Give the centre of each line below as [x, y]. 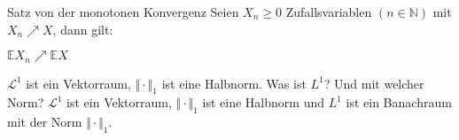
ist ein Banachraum [399, 102]
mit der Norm [45, 122]
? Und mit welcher [374, 83]
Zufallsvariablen [329, 12]
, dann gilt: [83, 29]
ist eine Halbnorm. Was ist [234, 83]
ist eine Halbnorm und [263, 102]
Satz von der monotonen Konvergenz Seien [123, 12]
